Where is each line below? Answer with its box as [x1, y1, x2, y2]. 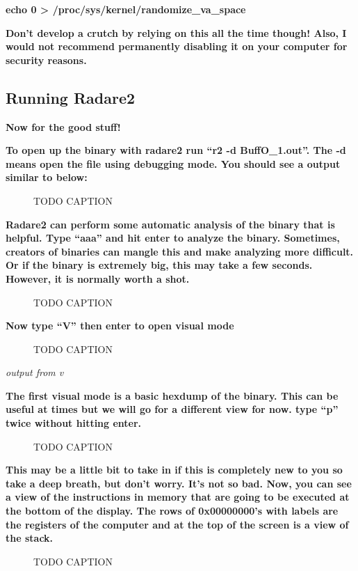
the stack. [6, 531, 54, 545]
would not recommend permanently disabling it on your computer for [6, 39, 348, 54]
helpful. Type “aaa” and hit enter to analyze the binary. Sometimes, [6, 230, 340, 245]
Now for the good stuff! [6, 119, 121, 134]
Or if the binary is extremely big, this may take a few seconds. [6, 258, 313, 272]
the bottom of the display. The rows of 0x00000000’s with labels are [6, 503, 339, 518]
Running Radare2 [6, 86, 136, 108]
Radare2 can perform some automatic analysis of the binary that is [6, 217, 335, 231]
